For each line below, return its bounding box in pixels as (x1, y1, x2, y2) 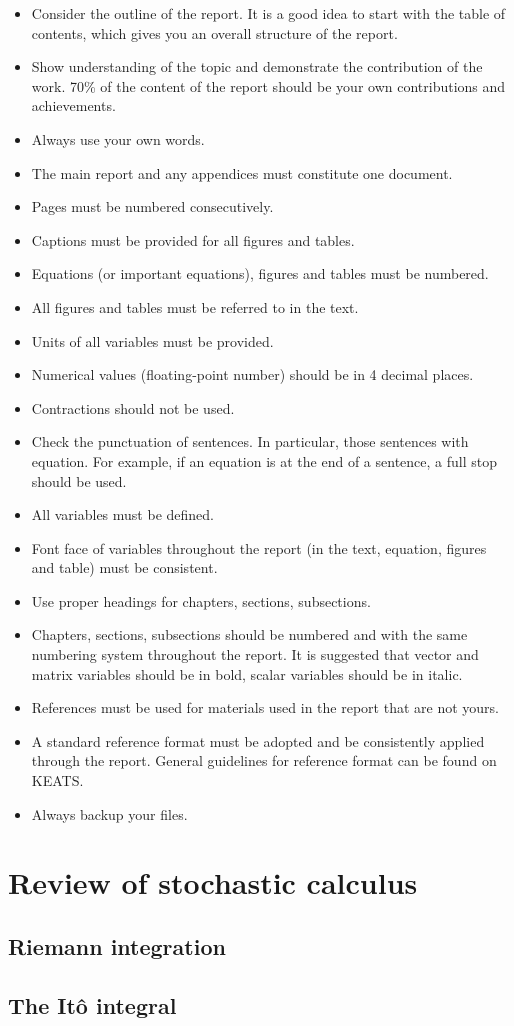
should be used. (31, 470, 127, 491)
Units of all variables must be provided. (31, 330, 274, 351)
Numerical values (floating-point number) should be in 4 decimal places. (31, 364, 474, 385)
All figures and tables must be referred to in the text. (31, 296, 359, 317)
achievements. (31, 95, 116, 116)
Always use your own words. (31, 128, 205, 149)
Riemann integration (8, 930, 226, 961)
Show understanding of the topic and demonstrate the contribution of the (31, 56, 483, 77)
